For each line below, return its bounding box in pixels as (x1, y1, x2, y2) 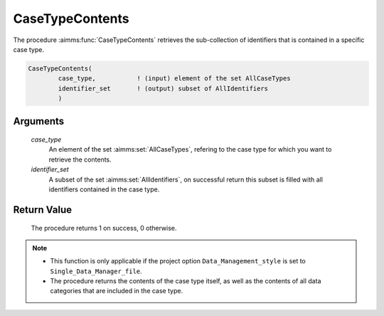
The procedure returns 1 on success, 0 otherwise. (31, 224, 177, 233)
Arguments (13, 115, 65, 127)
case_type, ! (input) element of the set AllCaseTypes (58, 75, 291, 83)
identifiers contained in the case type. (48, 185, 160, 194)
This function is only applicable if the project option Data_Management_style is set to (50, 257, 306, 265)
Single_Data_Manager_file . (50, 267, 142, 275)
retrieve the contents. (48, 155, 112, 164)
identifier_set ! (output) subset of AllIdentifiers (58, 84, 269, 93)
